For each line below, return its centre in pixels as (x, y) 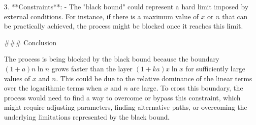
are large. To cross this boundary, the (187, 88)
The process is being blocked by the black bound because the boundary (112, 59)
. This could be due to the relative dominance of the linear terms (154, 78)
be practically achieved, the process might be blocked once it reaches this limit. (124, 26)
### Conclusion (30, 42)
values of (17, 78)
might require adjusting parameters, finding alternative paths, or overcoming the (126, 107)
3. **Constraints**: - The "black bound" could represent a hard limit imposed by (126, 6)
